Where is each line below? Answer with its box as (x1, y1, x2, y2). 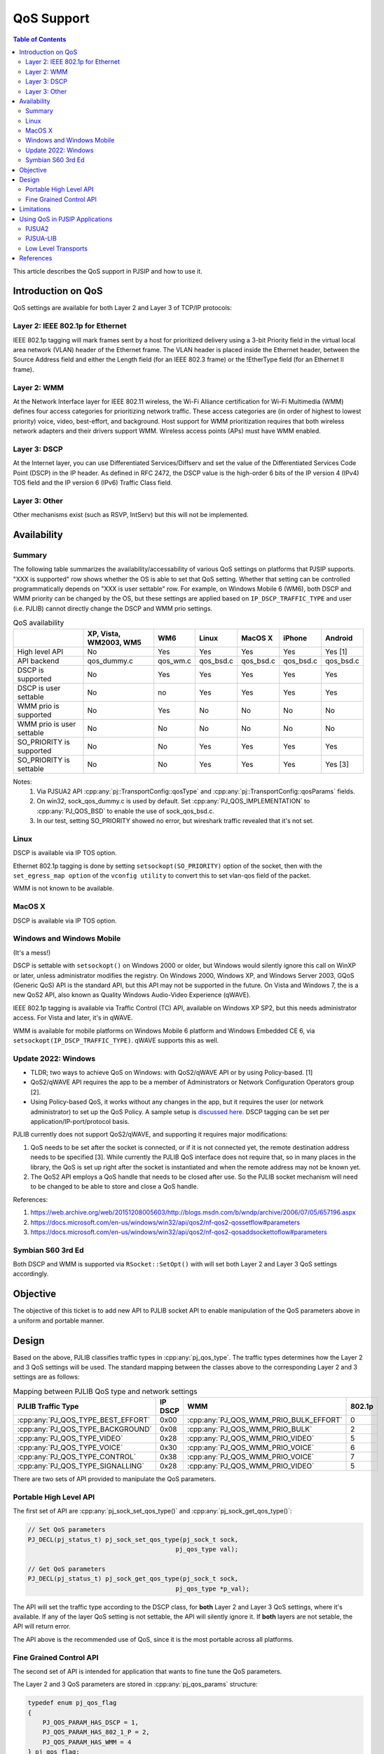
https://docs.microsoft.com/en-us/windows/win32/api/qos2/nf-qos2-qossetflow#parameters (30, 1218, 301, 1226)
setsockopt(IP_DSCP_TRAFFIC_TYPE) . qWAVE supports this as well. (13, 1036, 219, 1045)
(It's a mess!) (13, 948, 51, 957)
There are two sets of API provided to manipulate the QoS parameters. (13, 1475, 217, 1483)
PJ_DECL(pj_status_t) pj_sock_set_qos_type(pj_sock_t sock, (27, 1535, 239, 1544)
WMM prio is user (17, 719, 76, 729)
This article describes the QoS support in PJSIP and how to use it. (13, 267, 203, 275)
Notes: (13, 777, 32, 786)
